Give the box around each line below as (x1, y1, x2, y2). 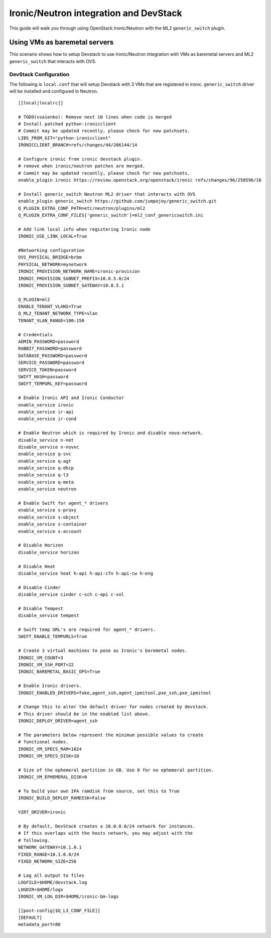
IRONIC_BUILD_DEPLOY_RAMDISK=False (18, 795, 106, 801)
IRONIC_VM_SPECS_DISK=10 (18, 753, 79, 759)
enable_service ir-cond (18, 416, 77, 422)
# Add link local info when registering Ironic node (18, 226, 151, 232)
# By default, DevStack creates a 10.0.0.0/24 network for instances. (18, 824, 196, 829)
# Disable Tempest (18, 605, 64, 611)
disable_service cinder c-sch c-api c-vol (18, 592, 124, 597)
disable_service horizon (18, 550, 79, 555)
